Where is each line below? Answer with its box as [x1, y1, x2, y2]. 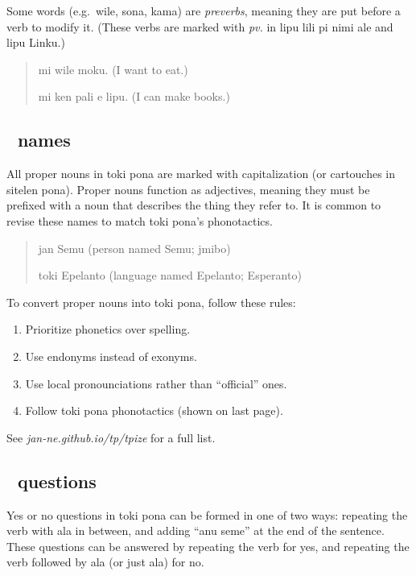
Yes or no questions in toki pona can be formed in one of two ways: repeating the [6, 506, 408, 523]
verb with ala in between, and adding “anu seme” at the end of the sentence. [6, 522, 385, 539]
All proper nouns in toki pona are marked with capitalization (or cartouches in [6, 165, 396, 182]
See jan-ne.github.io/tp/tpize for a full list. [6, 429, 216, 445]
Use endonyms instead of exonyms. [25, 347, 197, 364]
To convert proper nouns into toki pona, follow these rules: [6, 293, 296, 310]
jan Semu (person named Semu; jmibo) [38, 239, 231, 256]
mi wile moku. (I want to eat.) [38, 60, 188, 77]
